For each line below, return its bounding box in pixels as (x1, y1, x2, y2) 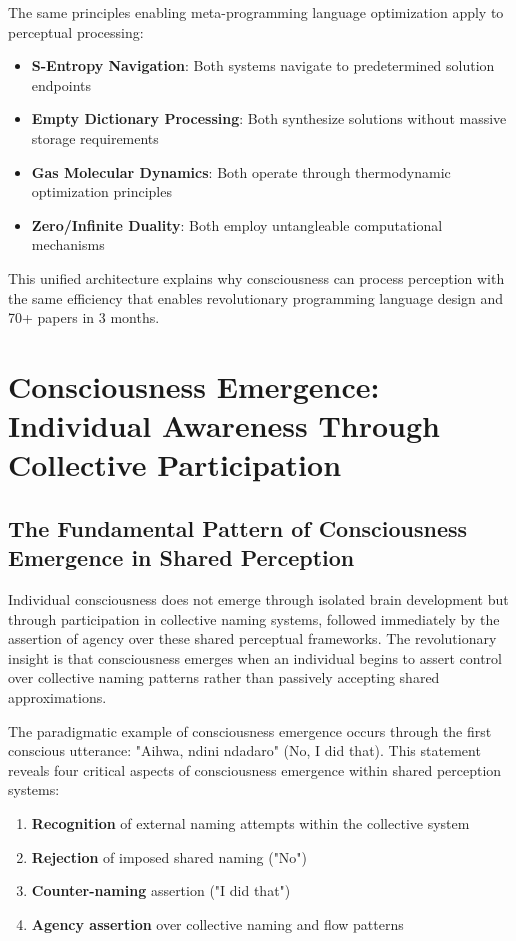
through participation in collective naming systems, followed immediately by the (8, 608, 500, 629)
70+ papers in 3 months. (8, 307, 160, 328)
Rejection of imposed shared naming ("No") (31, 846, 308, 867)
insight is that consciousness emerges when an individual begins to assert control (8, 647, 502, 668)
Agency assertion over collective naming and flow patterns (31, 913, 404, 934)
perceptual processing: (8, 21, 144, 42)
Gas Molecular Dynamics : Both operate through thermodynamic (31, 161, 451, 182)
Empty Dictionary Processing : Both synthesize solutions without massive (31, 108, 507, 129)
